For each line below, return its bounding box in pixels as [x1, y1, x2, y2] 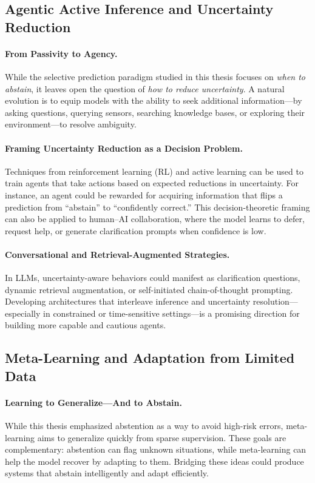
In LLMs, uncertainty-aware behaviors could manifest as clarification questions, [5, 271, 300, 284]
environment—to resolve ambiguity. [5, 118, 137, 130]
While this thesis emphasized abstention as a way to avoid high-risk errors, [5, 419, 283, 432]
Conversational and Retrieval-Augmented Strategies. [5, 248, 230, 260]
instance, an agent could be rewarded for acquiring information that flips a [5, 188, 283, 201]
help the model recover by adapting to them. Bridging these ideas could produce [5, 454, 304, 467]
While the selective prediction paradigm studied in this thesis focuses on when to [5, 70, 306, 83]
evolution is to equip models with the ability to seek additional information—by [5, 94, 302, 107]
